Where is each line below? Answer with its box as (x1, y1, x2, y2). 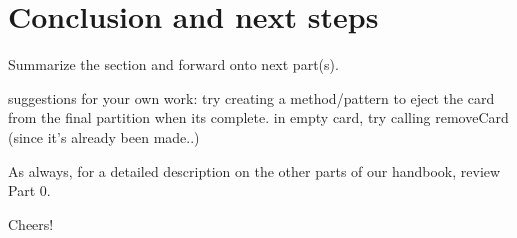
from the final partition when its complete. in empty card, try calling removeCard (8, 107, 509, 128)
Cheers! (8, 213, 54, 234)
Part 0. (8, 180, 51, 201)
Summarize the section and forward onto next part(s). (8, 54, 339, 75)
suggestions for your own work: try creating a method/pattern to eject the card (8, 87, 495, 108)
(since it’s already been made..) (8, 126, 200, 147)
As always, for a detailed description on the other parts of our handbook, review (8, 160, 501, 181)
